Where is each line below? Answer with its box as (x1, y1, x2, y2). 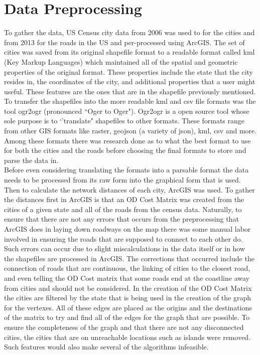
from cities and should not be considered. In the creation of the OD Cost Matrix (4, 282, 252, 293)
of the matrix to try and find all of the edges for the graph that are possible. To (4, 312, 250, 322)
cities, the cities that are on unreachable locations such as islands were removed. (4, 331, 251, 342)
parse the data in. (4, 154, 59, 165)
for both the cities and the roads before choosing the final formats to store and (4, 145, 246, 155)
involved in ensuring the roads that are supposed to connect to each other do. (4, 233, 243, 244)
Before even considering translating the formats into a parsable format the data (4, 164, 249, 175)
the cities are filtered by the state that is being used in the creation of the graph (4, 292, 251, 303)
